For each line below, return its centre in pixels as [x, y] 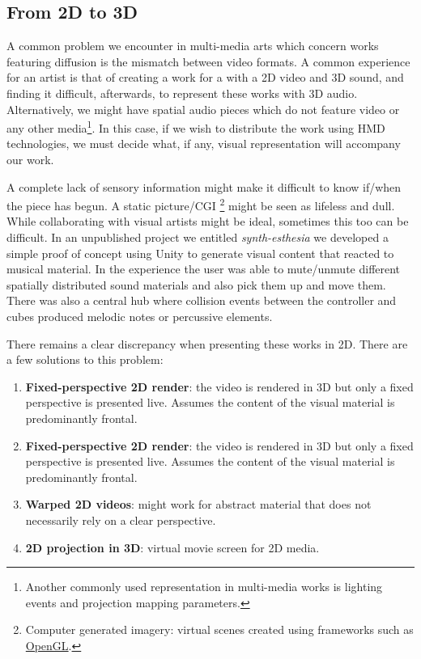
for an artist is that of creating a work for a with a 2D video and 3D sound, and [205, 77]
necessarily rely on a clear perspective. [121, 520]
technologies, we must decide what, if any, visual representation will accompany [204, 144]
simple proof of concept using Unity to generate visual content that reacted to [200, 253]
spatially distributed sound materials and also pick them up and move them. [196, 284]
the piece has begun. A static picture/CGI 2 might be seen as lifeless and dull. [201, 204]
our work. [30, 160]
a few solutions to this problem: [85, 359]
